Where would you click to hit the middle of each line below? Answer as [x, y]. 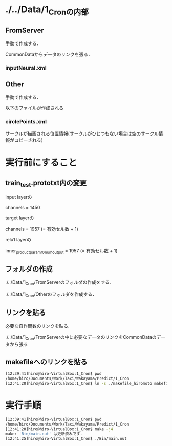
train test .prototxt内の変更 [46, 184]
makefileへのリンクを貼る [46, 362]
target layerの [20, 218]
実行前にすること [41, 162]
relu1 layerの [18, 239]
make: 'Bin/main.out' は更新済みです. [44, 434]
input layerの [19, 197]
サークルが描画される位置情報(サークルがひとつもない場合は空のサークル [82, 133]
